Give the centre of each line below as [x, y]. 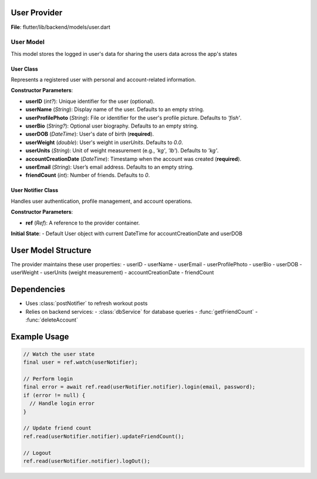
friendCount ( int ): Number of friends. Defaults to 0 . [88, 175]
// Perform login [48, 379]
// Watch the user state [59, 354]
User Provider [37, 13]
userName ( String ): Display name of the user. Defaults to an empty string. [115, 109]
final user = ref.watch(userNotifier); [80, 362]
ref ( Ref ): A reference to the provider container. [83, 223]
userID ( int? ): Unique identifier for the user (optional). [90, 101]
